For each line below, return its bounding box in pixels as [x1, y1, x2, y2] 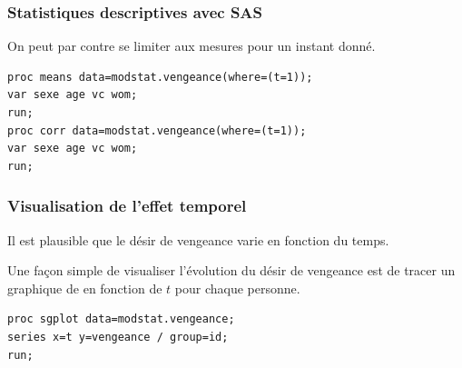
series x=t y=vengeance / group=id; [7, 330, 229, 343]
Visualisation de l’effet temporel [7, 194, 247, 217]
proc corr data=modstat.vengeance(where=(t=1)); [7, 124, 307, 137]
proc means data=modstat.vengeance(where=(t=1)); [7, 70, 313, 84]
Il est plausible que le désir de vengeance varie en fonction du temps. [7, 230, 389, 249]
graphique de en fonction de [7, 278, 162, 297]
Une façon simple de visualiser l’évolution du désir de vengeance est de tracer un [7, 261, 456, 280]
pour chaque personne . [174, 278, 300, 297]
